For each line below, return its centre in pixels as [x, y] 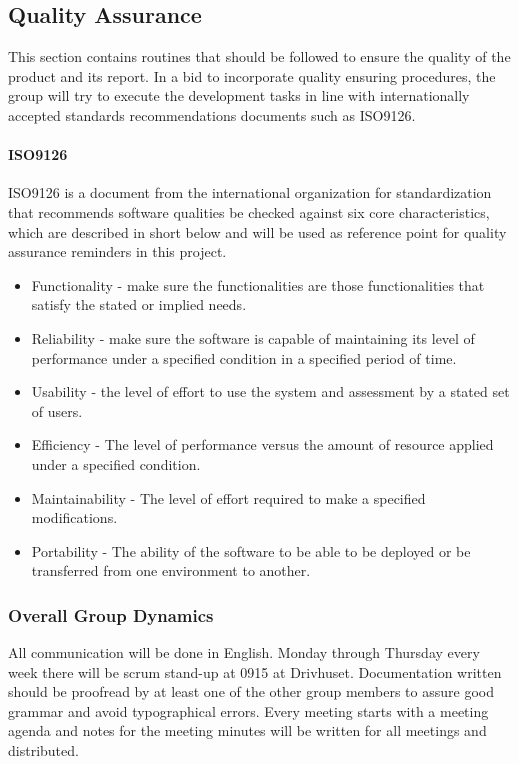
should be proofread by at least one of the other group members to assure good [251, 691]
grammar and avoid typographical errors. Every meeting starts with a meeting [248, 710]
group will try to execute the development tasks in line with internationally [239, 95]
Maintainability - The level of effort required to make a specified [228, 497]
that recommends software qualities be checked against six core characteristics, [249, 211]
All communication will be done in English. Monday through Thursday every [244, 652]
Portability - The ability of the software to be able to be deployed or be [251, 550]
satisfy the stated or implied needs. [139, 304]
